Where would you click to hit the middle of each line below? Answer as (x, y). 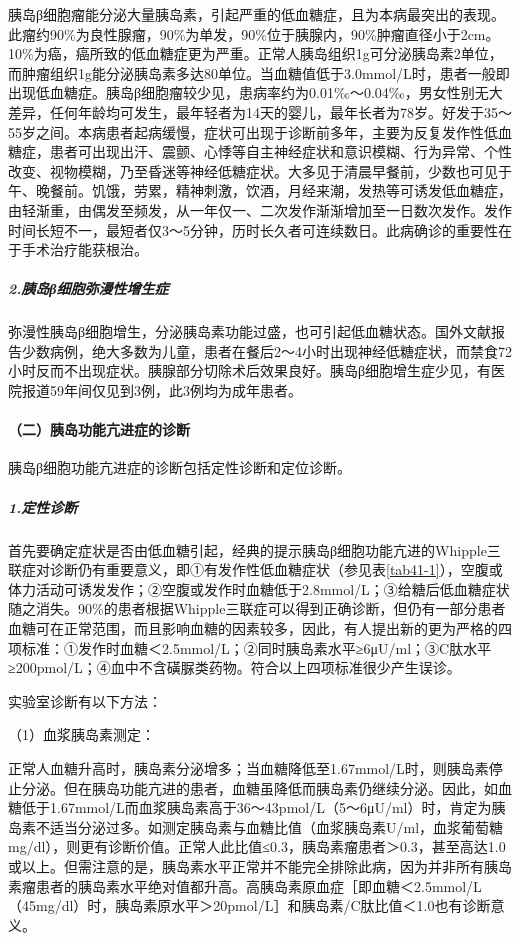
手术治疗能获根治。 (84, 249)
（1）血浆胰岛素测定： (81, 734)
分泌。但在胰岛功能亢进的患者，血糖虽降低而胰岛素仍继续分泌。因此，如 (259, 787)
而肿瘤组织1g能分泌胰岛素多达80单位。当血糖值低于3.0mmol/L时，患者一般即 (259, 72)
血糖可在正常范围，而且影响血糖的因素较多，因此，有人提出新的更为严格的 (253, 627)
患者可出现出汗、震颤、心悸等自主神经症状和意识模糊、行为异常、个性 (280, 151)
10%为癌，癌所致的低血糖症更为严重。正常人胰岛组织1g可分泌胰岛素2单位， (255, 53)
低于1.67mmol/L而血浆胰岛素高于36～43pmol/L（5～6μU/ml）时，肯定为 (256, 807)
